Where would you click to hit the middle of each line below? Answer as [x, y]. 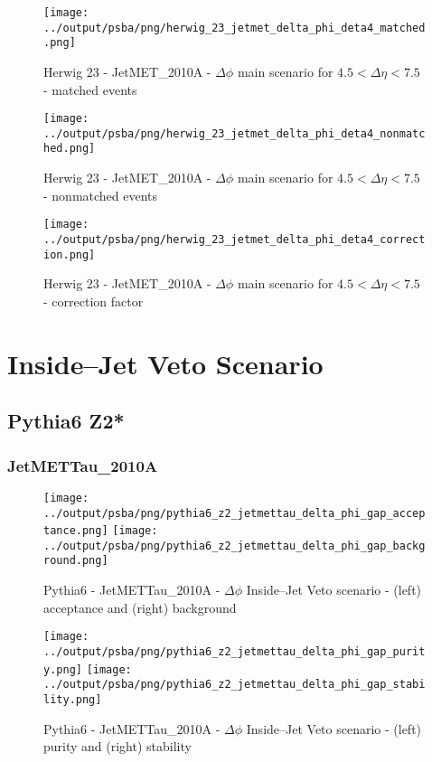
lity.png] [73, 699]
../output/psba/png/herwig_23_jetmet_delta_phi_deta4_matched [235, 28]
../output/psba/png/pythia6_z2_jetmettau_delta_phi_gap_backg [235, 546]
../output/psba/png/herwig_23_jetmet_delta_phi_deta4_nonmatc [235, 133]
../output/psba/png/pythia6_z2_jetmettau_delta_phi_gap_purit [235, 651]
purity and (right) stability [117, 746]
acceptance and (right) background [140, 607]
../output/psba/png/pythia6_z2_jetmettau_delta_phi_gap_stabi [235, 685]
